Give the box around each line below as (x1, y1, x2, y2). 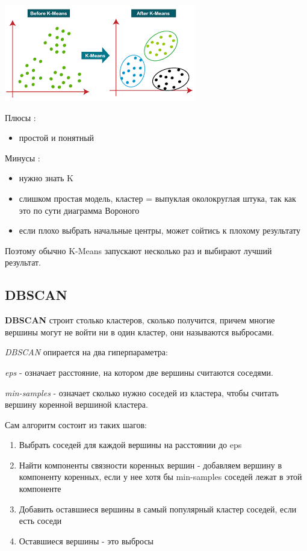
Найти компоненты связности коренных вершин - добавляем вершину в (19, 458, 282, 471)
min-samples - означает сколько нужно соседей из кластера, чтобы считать (5, 386, 279, 399)
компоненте (19, 482, 61, 495)
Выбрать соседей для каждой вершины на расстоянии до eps (19, 438, 242, 451)
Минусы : (5, 151, 40, 164)
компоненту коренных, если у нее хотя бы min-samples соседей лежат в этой (19, 470, 302, 483)
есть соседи (19, 514, 62, 527)
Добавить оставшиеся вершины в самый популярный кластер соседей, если (19, 502, 297, 515)
